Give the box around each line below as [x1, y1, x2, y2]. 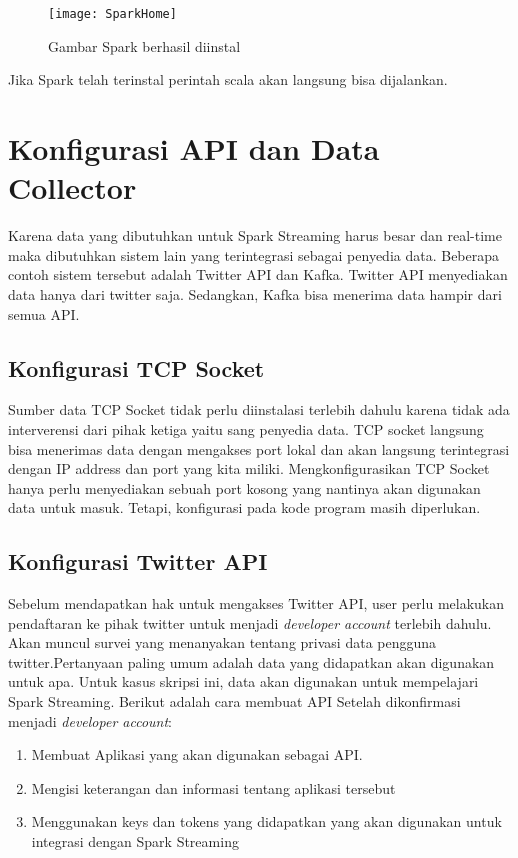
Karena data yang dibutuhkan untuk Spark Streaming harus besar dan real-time [8, 225, 502, 246]
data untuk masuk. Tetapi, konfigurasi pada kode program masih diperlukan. [8, 497, 481, 518]
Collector [8, 167, 137, 208]
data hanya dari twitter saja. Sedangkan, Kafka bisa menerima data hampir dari [8, 283, 502, 304]
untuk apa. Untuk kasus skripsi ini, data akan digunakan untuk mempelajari [8, 671, 479, 692]
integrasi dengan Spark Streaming [31, 831, 239, 852]
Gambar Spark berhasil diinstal [48, 35, 241, 56]
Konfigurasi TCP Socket [8, 352, 265, 383]
